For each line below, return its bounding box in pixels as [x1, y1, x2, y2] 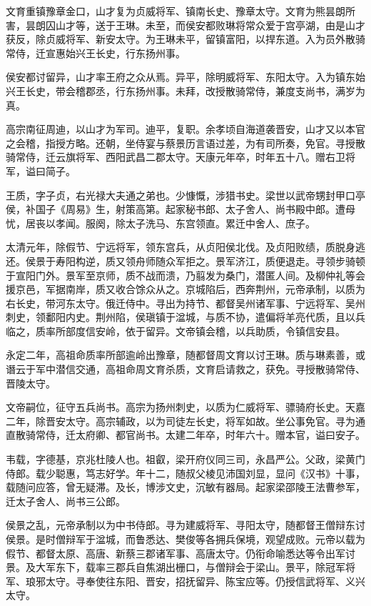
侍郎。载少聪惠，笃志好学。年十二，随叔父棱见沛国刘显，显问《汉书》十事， [6, 465, 365, 480]
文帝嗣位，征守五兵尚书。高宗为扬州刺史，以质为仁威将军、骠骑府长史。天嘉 [6, 399, 365, 414]
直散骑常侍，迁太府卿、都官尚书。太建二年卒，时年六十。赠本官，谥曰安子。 [6, 427, 365, 442]
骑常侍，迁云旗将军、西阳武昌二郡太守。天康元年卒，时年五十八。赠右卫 [6, 149, 345, 164]
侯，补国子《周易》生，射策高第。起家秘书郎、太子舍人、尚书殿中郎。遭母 [6, 202, 355, 217]
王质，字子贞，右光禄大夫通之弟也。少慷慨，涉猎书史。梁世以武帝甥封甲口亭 [6, 187, 365, 202]
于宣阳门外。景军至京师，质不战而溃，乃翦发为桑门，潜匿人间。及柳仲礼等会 [6, 267, 365, 282]
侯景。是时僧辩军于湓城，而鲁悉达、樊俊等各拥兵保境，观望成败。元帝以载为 [6, 532, 365, 546]
